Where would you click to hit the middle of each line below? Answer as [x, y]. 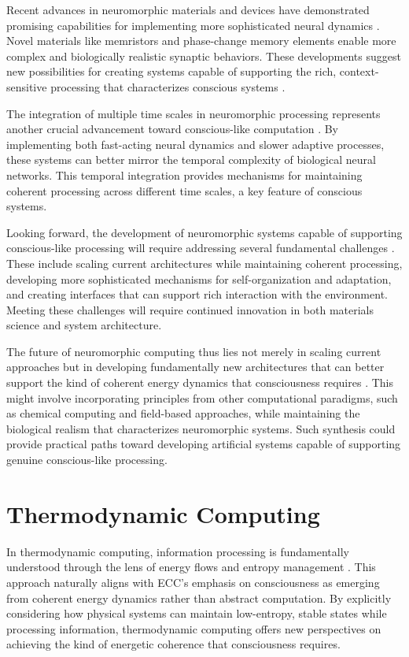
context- [359, 71]
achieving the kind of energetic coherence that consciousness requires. [173, 644]
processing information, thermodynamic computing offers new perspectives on [194, 628]
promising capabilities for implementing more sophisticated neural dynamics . [193, 25]
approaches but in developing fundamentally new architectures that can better [195, 367]
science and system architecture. [84, 325]
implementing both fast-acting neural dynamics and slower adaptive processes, [195, 144]
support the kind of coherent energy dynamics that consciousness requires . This [200, 382]
